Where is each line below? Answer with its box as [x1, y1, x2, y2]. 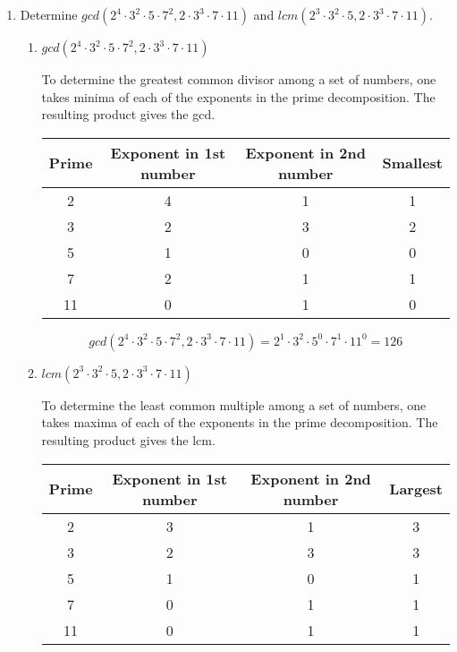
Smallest [382, 152, 443, 174]
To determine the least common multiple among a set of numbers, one [41, 395, 427, 414]
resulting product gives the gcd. [41, 105, 216, 124]
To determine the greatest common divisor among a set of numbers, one [41, 70, 436, 88]
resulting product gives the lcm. [41, 430, 216, 449]
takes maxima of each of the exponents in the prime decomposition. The [41, 413, 438, 432]
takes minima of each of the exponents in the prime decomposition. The [41, 87, 436, 106]
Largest [389, 478, 443, 500]
